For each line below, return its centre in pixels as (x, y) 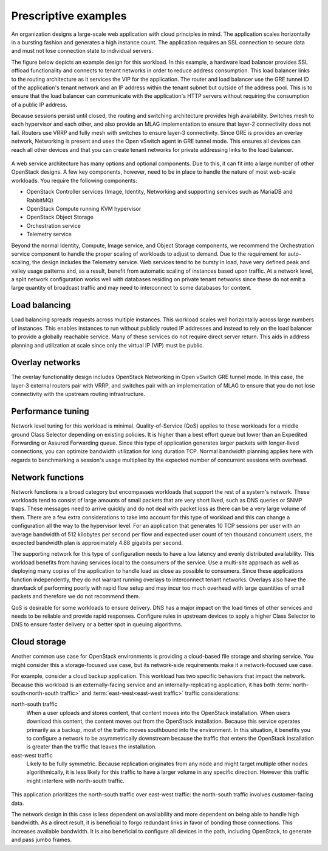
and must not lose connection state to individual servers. (82, 51)
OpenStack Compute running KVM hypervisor (84, 208)
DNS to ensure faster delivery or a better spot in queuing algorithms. (97, 624)
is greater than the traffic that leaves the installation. (92, 747)
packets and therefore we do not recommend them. (76, 596)
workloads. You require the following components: (74, 180)
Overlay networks (46, 362)
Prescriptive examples (69, 16)
